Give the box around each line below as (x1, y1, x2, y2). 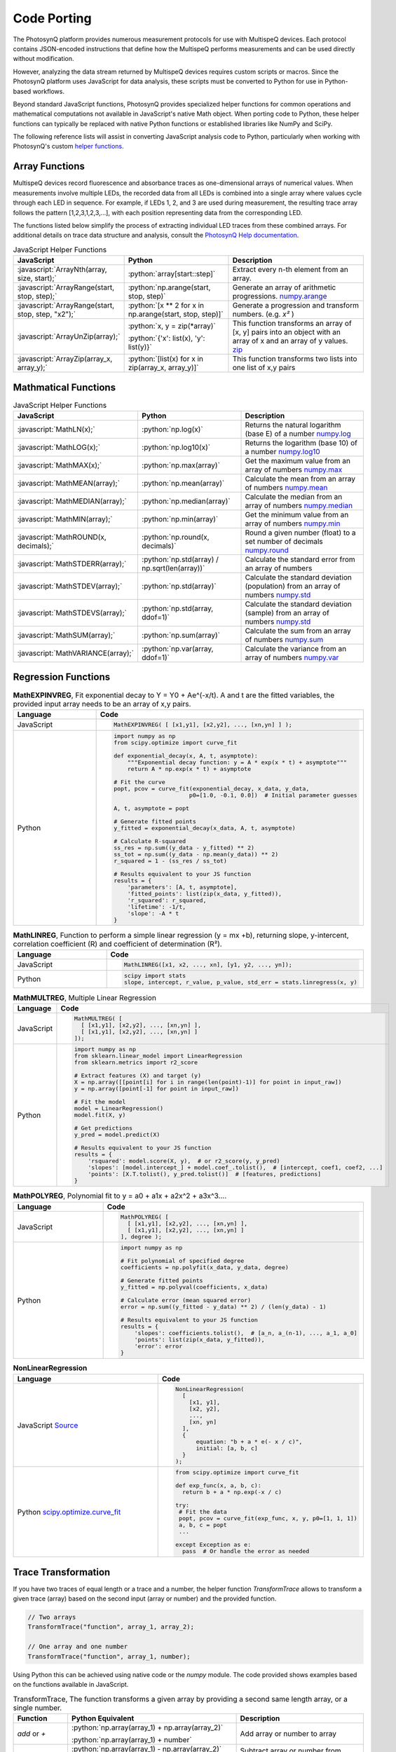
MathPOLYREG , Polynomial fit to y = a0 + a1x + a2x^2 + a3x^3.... (13, 1191, 227, 1201)
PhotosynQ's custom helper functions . (13, 142, 124, 151)
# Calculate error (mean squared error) (120, 1296, 252, 1304)
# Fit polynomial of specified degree (120, 1257, 245, 1265)
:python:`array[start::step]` (128, 269, 216, 279)
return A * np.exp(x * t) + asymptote (127, 765, 252, 772)
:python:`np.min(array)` (141, 514, 219, 523)
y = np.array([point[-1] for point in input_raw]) (74, 1085, 240, 1093)
